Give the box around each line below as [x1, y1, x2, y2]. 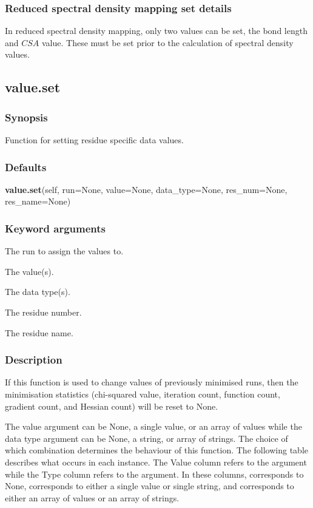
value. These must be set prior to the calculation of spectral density [42, 36, 294, 49]
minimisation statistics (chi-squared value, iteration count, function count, [5, 388, 280, 400]
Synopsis [5, 109, 48, 124]
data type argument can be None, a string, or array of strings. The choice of [5, 432, 288, 444]
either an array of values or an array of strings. [5, 491, 180, 504]
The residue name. [5, 326, 73, 339]
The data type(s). [5, 285, 70, 298]
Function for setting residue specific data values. [5, 134, 184, 146]
